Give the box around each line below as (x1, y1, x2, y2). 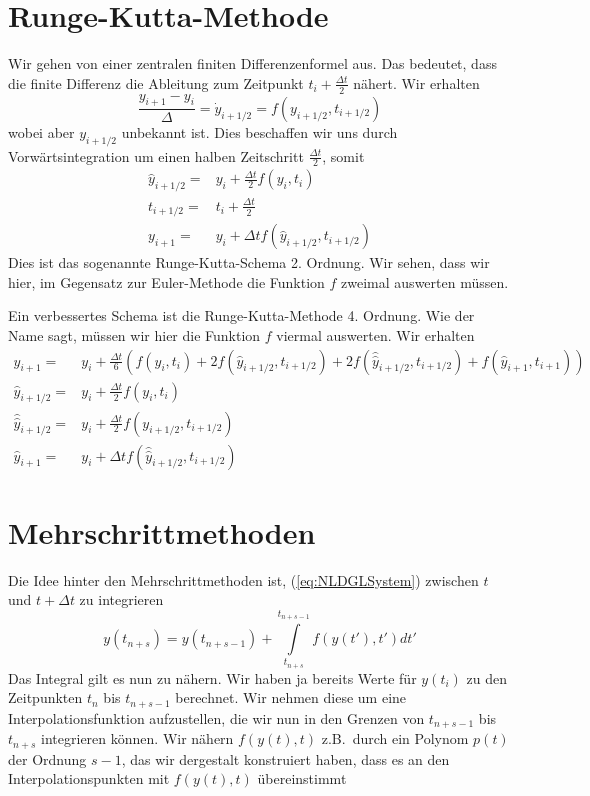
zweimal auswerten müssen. (341, 271, 509, 292)
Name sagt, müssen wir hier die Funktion (8, 325, 261, 346)
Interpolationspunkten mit (8, 768, 170, 789)
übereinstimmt (257, 768, 347, 789)
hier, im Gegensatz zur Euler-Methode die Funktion (8, 271, 325, 292)
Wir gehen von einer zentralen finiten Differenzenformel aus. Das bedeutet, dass (8, 53, 497, 74)
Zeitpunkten (8, 687, 83, 708)
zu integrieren (79, 589, 164, 610)
